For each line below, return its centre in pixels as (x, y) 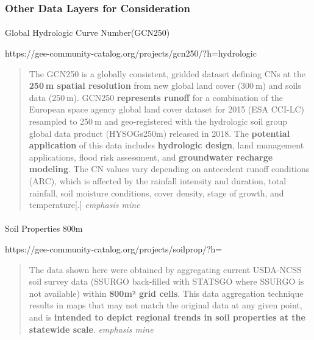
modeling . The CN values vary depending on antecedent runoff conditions (169, 169)
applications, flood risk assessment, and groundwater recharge (151, 157)
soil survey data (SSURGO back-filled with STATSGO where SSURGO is (166, 281)
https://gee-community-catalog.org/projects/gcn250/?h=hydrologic (131, 53)
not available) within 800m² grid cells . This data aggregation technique (166, 293)
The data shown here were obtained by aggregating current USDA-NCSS (165, 269)
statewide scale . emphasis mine (91, 329)
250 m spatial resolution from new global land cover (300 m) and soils (165, 85)
